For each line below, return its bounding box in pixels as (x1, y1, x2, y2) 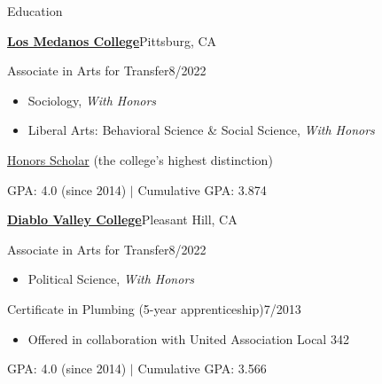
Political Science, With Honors (27, 270, 195, 288)
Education (7, 2, 63, 20)
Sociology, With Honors (27, 90, 157, 109)
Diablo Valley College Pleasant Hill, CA (7, 210, 238, 229)
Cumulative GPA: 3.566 (137, 359, 267, 378)
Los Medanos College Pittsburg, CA (7, 31, 217, 50)
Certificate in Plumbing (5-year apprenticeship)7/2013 (7, 299, 301, 317)
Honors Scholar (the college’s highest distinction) (7, 150, 273, 168)
